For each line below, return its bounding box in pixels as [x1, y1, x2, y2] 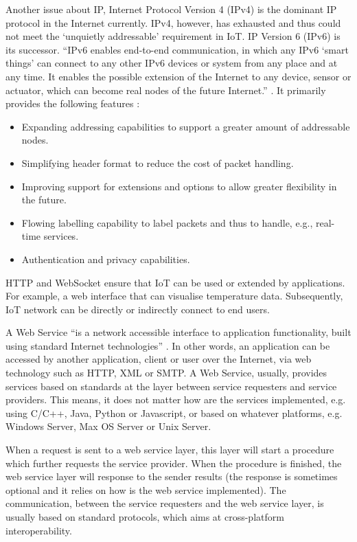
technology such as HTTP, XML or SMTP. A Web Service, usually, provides [5, 365, 327, 380]
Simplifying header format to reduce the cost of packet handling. [21, 155, 294, 170]
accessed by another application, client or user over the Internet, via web [5, 352, 312, 366]
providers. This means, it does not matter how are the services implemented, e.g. [5, 392, 346, 407]
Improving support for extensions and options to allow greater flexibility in [21, 179, 337, 193]
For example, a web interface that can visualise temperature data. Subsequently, [5, 289, 343, 303]
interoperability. [5, 523, 72, 537]
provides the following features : [5, 96, 140, 111]
